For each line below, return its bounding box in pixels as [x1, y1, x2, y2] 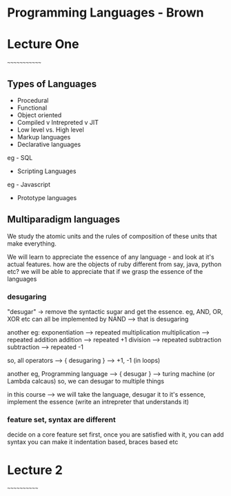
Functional [17, 103, 48, 112]
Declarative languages [17, 140, 81, 148]
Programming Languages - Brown [7, 5, 205, 21]
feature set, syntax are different [7, 415, 116, 424]
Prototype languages [17, 193, 77, 201]
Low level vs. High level [17, 126, 84, 134]
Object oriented [17, 110, 62, 119]
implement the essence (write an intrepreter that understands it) [7, 398, 190, 406]
